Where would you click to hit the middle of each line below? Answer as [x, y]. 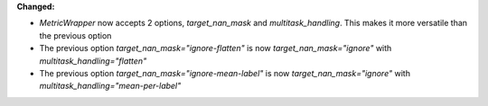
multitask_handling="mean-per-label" [110, 86]
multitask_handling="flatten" [93, 61]
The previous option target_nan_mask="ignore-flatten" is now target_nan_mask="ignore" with [216, 49]
